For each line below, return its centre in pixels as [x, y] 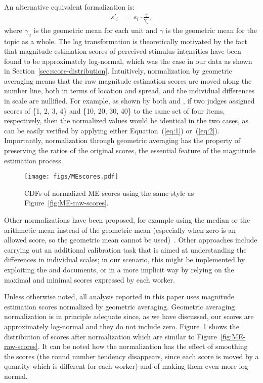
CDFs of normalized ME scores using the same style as [109, 193]
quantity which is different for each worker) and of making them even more [120, 366]
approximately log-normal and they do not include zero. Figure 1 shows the [122, 326]
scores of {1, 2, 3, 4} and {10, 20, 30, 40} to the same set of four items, [115, 110]
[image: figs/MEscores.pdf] [72, 177]
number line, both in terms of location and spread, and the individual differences [129, 91]
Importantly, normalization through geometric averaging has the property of [122, 140]
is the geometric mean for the [211, 30]
